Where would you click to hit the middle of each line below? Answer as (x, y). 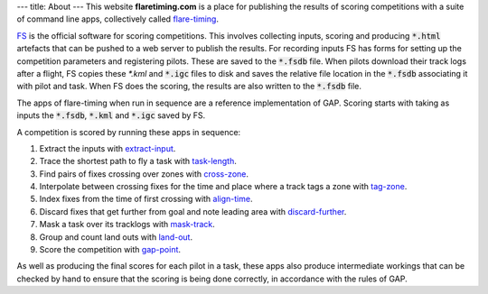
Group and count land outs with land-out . (116, 237)
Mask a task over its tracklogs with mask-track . (127, 225)
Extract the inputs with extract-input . (108, 148)
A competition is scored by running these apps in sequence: (129, 132)
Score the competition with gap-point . (110, 250)
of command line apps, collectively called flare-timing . (117, 19)
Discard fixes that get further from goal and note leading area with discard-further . (193, 211)
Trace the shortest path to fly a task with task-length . (138, 161)
